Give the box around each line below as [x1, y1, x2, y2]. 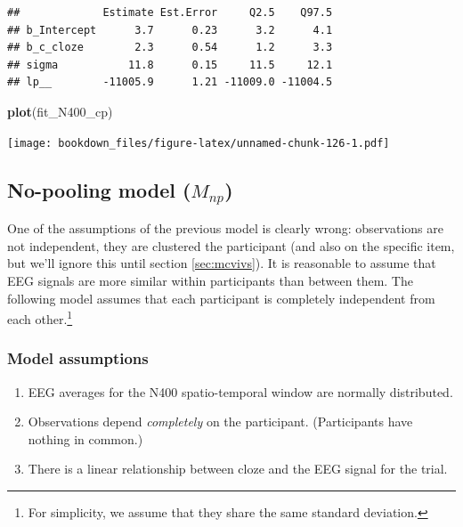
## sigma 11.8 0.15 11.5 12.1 [7, 58, 333, 71]
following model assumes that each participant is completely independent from [7, 288, 435, 307]
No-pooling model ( [7, 175, 191, 203]
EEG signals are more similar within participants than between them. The [7, 271, 413, 289]
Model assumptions [7, 347, 149, 369]
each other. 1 [7, 307, 73, 328]
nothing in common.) [28, 429, 143, 448]
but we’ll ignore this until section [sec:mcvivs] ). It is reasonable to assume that [7, 254, 436, 272]
